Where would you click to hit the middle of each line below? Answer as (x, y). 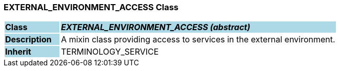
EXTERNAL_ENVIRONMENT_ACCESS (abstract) (155, 27)
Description (28, 40)
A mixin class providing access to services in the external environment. (198, 40)
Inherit (18, 52)
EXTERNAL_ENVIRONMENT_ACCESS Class (91, 7)
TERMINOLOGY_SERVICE (110, 52)
